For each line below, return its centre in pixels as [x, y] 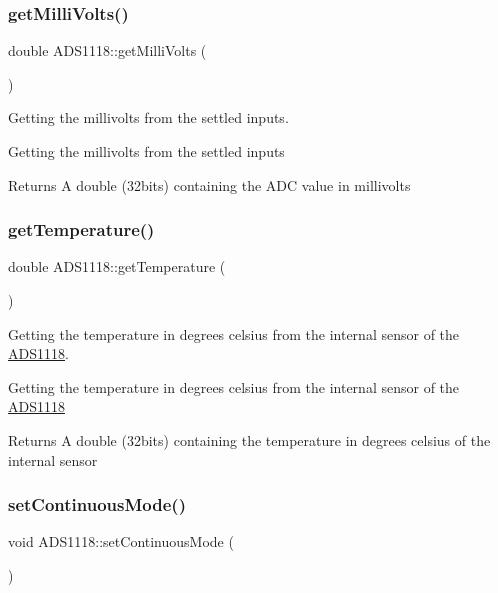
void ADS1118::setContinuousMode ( [121, 541]
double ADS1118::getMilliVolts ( [107, 50]
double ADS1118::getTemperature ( [117, 266]
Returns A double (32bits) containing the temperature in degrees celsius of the [249, 439]
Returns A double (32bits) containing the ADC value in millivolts [209, 184]
